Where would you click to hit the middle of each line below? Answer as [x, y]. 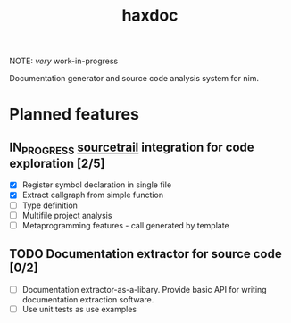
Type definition [50, 205]
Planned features [75, 115]
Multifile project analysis [67, 215]
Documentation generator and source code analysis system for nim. [134, 79]
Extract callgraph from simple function [92, 195]
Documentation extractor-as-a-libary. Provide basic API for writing [144, 289]
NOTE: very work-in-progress [64, 61]
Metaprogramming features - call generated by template [125, 225]
